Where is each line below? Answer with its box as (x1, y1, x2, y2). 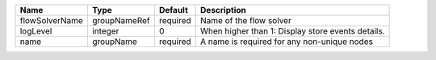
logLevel (19, 26, 52, 36)
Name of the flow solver (200, 15, 292, 26)
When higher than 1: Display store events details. (200, 26, 385, 36)
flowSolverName (19, 15, 84, 26)
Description (200, 5, 246, 15)
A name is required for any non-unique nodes (200, 36, 373, 47)
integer (91, 26, 119, 36)
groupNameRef (91, 15, 150, 26)
